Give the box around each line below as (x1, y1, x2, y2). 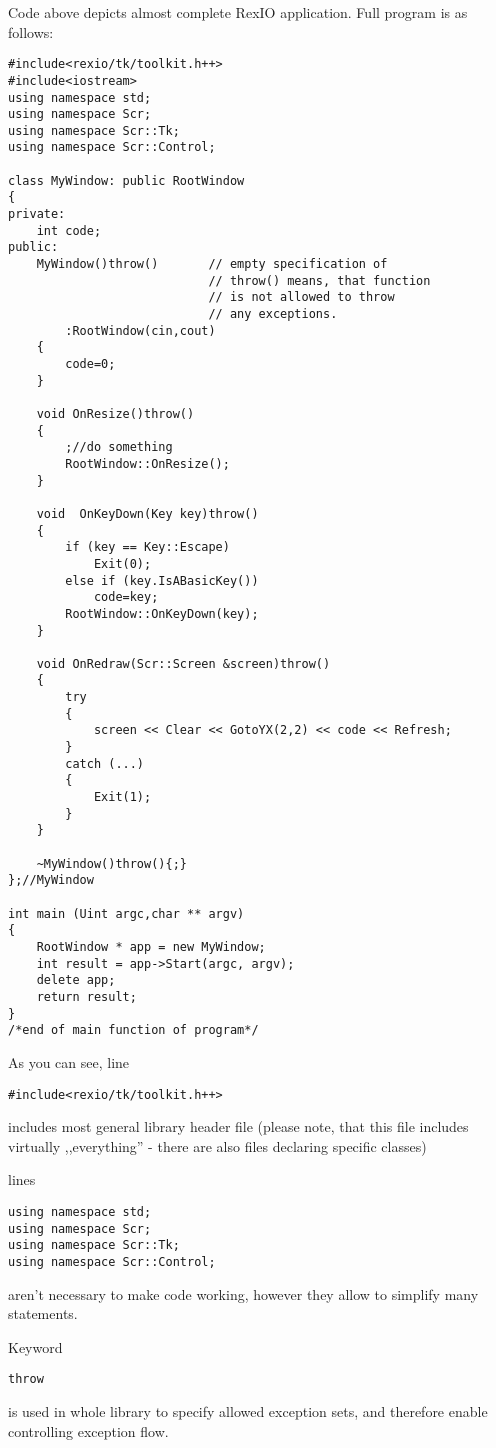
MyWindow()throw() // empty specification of (36, 257, 388, 272)
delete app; (36, 973, 116, 988)
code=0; (65, 357, 116, 371)
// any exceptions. (208, 307, 338, 322)
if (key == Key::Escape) (65, 540, 230, 555)
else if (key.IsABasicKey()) (65, 573, 259, 588)
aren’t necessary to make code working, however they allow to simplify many (8, 1283, 479, 1304)
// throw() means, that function (208, 273, 431, 288)
